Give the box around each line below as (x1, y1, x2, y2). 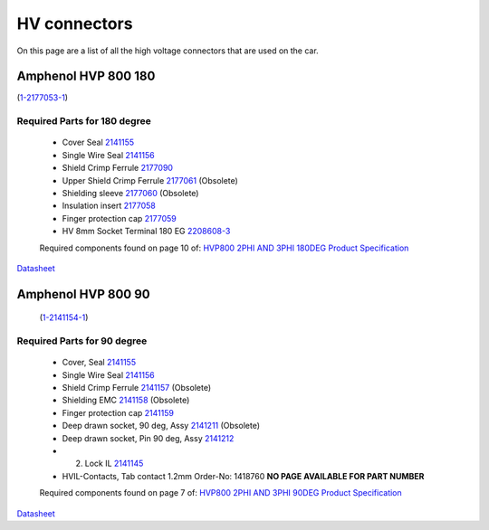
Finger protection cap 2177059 (62, 213, 177, 223)
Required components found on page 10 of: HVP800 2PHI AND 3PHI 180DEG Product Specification (39, 242, 409, 253)
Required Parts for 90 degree (16, 335, 148, 347)
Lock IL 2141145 (84, 458, 144, 469)
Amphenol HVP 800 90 (16, 286, 150, 302)
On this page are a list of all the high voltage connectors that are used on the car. (16, 45, 319, 56)
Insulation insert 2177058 (62, 200, 156, 212)
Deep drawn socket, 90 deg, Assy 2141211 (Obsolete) (62, 421, 261, 431)
